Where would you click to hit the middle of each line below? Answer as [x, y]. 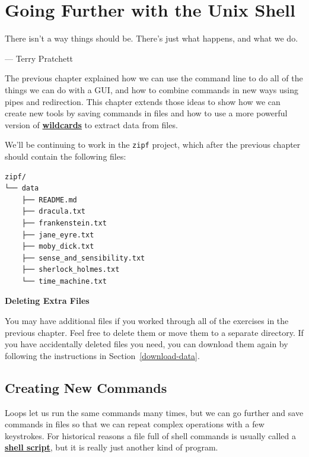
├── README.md [49, 200]
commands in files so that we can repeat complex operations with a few [135, 424]
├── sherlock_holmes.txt [71, 270]
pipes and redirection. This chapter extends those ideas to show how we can [143, 101]
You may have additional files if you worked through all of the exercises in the [147, 321]
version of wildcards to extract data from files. [91, 124]
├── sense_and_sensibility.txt [83, 258]
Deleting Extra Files [47, 301]
